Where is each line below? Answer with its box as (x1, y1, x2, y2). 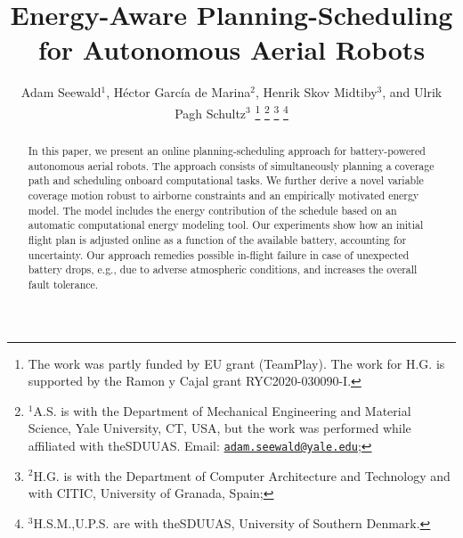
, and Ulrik (382, 83, 443, 102)
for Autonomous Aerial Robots (37, 31, 426, 68)
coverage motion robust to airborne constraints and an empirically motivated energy (28, 187, 419, 202)
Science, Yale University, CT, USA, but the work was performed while (28, 419, 411, 437)
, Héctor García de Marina (106, 83, 251, 102)
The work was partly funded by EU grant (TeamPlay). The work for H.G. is (28, 354, 445, 372)
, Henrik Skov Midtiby (255, 83, 378, 102)
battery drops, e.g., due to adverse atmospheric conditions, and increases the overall (28, 262, 418, 277)
